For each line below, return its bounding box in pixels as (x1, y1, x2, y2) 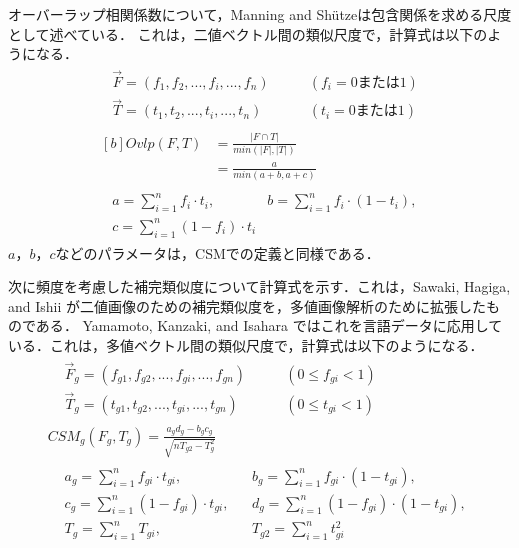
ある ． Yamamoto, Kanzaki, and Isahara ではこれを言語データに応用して (35, 315, 503, 336)
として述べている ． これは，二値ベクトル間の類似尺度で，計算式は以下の (8, 23, 488, 44)
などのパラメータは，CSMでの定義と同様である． (55, 242, 380, 263)
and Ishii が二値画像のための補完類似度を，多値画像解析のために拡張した (8, 295, 487, 316)
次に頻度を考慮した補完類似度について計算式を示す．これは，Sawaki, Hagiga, (8, 276, 511, 297)
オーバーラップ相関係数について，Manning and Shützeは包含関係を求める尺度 (8, 4, 512, 24)
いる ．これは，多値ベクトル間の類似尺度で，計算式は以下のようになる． (8, 334, 484, 355)
